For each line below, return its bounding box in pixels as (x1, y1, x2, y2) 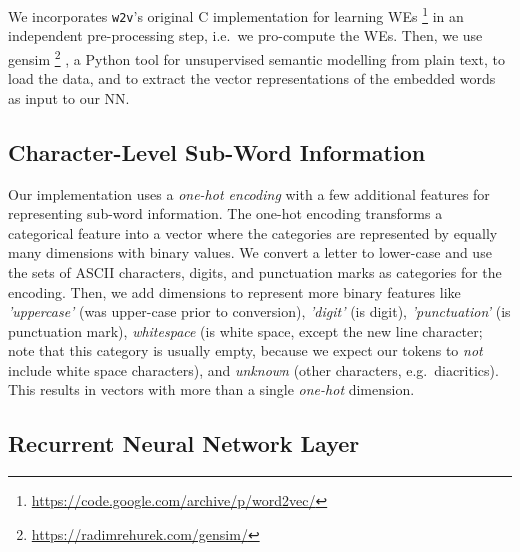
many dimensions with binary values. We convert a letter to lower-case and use (8, 242, 492, 263)
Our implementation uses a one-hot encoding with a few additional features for (8, 183, 490, 204)
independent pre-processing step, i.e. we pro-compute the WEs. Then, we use (8, 25, 483, 46)
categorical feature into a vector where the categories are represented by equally (8, 222, 498, 243)
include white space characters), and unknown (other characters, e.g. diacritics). (8, 359, 499, 380)
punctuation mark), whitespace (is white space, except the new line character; (8, 320, 483, 341)
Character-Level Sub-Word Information (8, 136, 426, 167)
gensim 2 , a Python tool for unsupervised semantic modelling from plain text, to (8, 45, 505, 69)
